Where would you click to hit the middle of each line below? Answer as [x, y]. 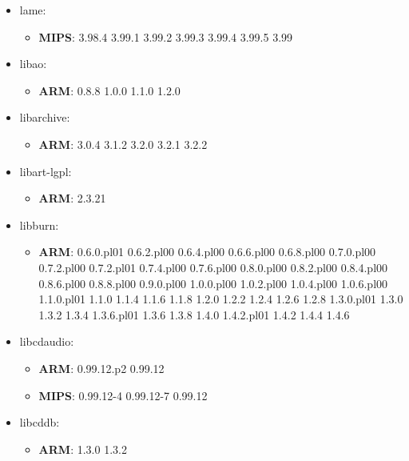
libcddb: [40, 422]
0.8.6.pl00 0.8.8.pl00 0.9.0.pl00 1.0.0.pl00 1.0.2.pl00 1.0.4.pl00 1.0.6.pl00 [213, 283]
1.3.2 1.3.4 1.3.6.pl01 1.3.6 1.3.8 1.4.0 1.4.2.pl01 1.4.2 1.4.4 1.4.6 [194, 314]
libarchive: [45, 117]
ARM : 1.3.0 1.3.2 [83, 449]
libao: [33, 64]
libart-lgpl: [46, 171]
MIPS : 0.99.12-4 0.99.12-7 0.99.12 [123, 395]
